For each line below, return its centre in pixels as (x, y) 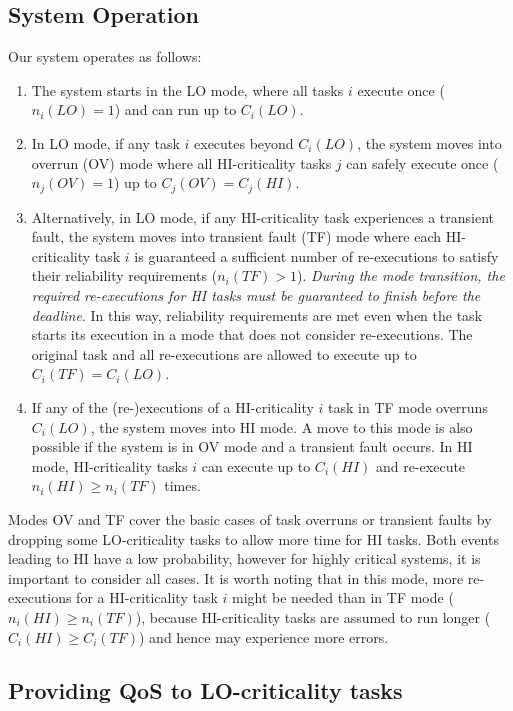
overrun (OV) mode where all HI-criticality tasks (181, 162)
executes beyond (244, 142)
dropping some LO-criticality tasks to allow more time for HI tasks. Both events (253, 538)
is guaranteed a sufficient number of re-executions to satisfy (316, 255)
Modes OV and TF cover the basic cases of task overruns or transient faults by (250, 518)
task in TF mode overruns (408, 406)
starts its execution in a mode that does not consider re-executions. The (252, 334)
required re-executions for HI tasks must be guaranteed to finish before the (256, 295)
